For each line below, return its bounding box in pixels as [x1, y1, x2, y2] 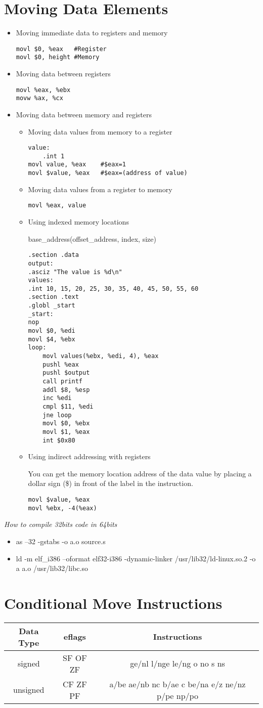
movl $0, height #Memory [16, 54, 100, 61]
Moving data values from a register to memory [28, 184, 172, 194]
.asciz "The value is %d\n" [28, 268, 122, 276]
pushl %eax [42, 361, 79, 368]
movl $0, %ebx [42, 420, 90, 427]
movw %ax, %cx [16, 95, 63, 102]
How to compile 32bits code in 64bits [4, 519, 117, 529]
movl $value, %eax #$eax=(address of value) [28, 169, 188, 177]
